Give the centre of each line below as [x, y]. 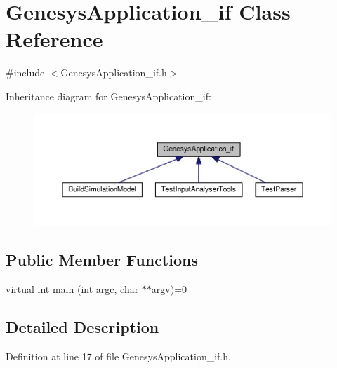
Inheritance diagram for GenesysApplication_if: [108, 96]
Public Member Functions [102, 260]
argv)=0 [169, 289]
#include [25, 73]
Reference [54, 39]
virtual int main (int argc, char [72, 289]
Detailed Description [82, 327]
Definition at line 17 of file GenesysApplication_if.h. [118, 356]
